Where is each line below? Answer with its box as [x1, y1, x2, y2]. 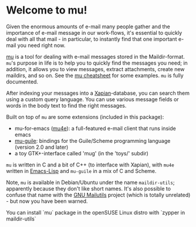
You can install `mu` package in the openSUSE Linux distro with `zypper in [6, 209, 185, 216]
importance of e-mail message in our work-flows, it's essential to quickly [6, 29, 183, 36]
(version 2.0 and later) [14, 143, 69, 151]
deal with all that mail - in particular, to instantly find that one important [6, 35, 177, 42]
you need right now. [17, 42, 66, 49]
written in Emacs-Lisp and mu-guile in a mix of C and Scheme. [6, 167, 157, 174]
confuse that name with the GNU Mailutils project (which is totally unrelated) [6, 191, 191, 198]
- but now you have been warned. [6, 198, 88, 205]
